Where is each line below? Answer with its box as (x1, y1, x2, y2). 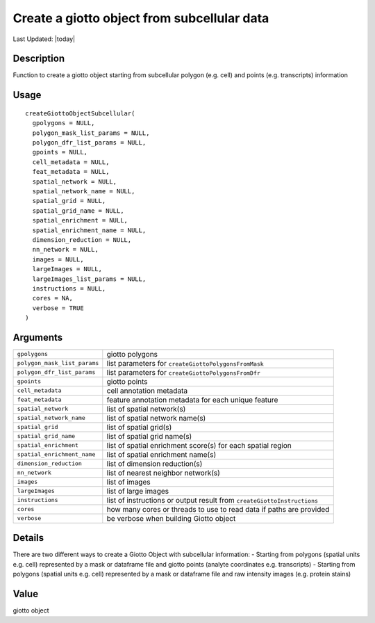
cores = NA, (32, 294, 73, 302)
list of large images (106, 486, 169, 496)
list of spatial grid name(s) (106, 431, 192, 441)
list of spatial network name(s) (106, 413, 206, 423)
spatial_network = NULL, (32, 177, 117, 186)
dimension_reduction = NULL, (32, 236, 132, 243)
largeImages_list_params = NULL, (32, 275, 147, 283)
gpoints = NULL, (32, 148, 88, 156)
